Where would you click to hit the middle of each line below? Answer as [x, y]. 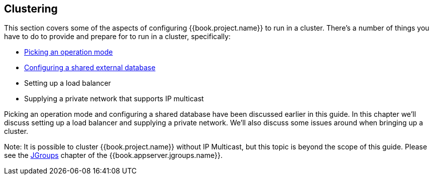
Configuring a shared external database [90, 68]
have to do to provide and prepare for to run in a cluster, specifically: [118, 37]
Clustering [31, 9]
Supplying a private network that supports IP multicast [114, 99]
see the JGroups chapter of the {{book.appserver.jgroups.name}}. [113, 155]
